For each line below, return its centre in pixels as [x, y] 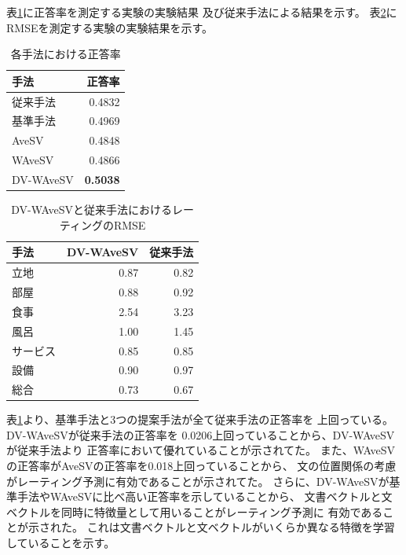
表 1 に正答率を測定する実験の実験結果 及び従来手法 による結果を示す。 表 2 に [202, 12]
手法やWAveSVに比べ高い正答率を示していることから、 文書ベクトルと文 [205, 496]
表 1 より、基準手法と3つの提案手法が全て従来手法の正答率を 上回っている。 [200, 419]
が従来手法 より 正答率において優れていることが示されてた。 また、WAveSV [201, 450]
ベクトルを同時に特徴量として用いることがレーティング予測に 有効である [195, 511]
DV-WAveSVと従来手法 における [91, 210]
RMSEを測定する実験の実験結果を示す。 [110, 27]
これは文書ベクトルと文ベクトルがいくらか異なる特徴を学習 [241, 527]
